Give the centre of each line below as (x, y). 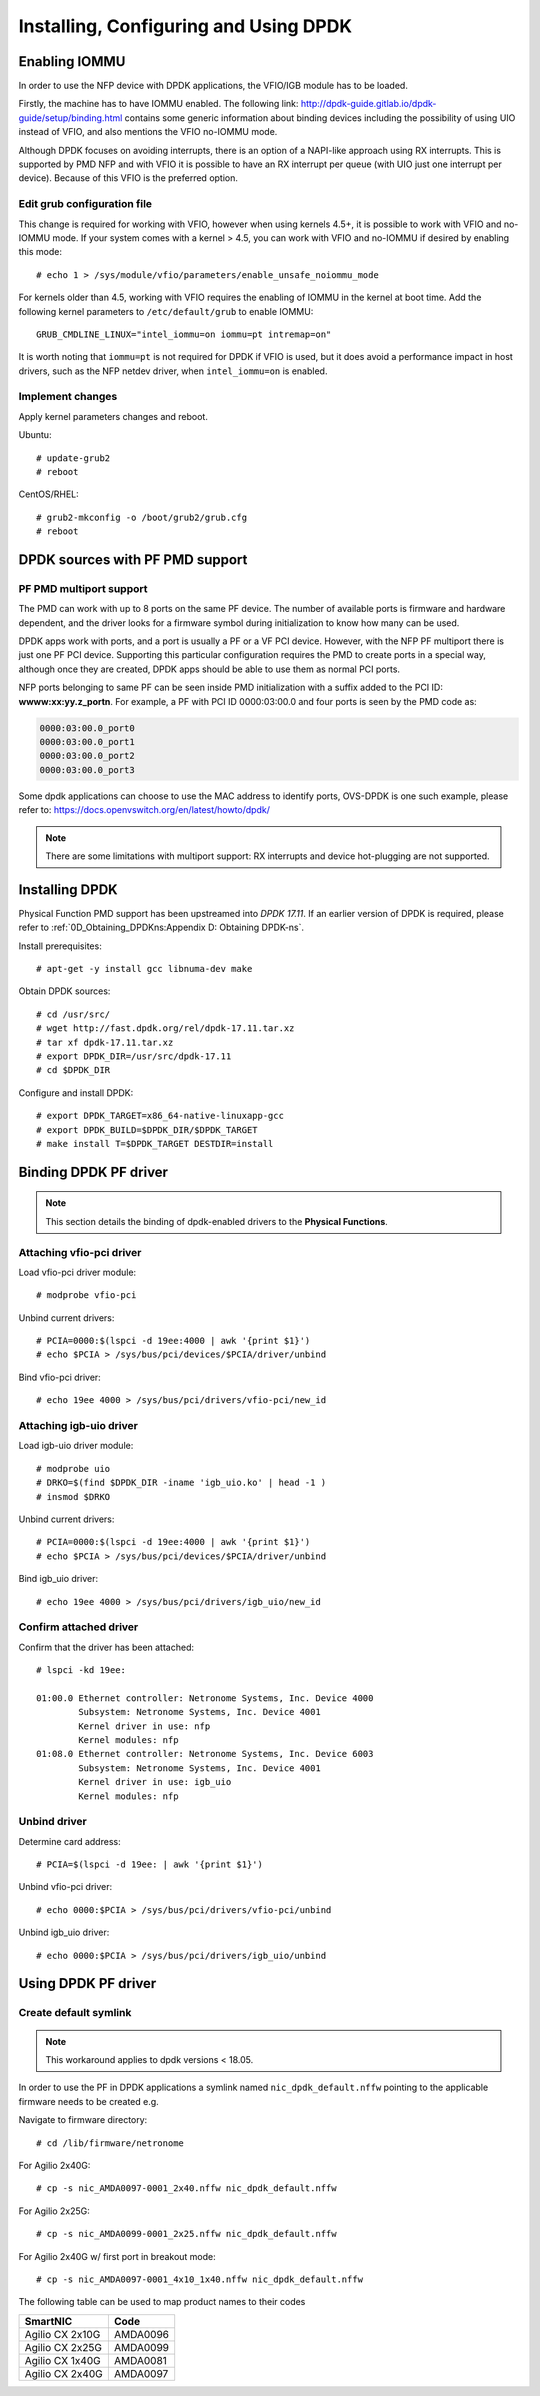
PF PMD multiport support (83, 588)
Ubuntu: (35, 435)
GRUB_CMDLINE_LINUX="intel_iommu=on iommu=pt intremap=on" (184, 334)
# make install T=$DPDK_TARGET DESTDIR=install (155, 1143)
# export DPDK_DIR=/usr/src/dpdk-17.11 (134, 1056)
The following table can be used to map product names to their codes (162, 2302)
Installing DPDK (68, 889)
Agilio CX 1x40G (62, 2360)
